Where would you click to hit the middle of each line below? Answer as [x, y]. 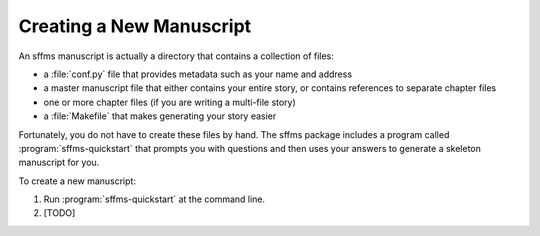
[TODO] [59, 213]
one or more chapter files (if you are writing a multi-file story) [170, 102]
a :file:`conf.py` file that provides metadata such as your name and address [198, 74]
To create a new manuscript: [77, 181]
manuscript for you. [59, 162]
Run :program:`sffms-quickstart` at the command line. [154, 199]
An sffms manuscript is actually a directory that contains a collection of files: [176, 56]
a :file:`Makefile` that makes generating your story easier [160, 116]
